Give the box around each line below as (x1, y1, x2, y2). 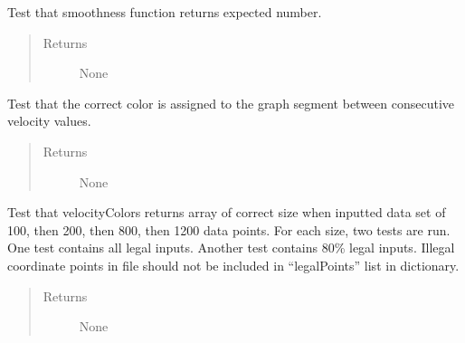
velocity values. (7, 111, 91, 130)
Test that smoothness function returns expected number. (7, 3, 322, 21)
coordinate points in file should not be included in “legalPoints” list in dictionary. (7, 255, 460, 274)
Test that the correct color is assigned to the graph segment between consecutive (7, 93, 455, 112)
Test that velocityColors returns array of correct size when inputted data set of (7, 203, 446, 222)
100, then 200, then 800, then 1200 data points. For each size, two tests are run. (7, 220, 451, 239)
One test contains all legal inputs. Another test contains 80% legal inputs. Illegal (7, 238, 455, 257)
